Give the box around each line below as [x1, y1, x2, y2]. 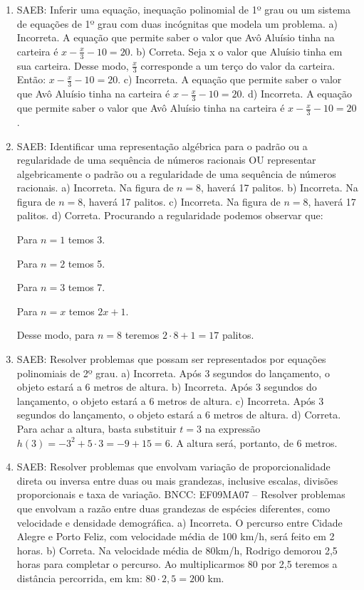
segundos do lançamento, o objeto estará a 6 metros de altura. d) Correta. [16, 407, 341, 422]
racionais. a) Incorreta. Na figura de [16, 180, 174, 195]
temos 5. [68, 256, 105, 270]
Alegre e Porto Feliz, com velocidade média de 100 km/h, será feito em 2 [16, 529, 335, 544]
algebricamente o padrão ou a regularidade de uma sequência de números [16, 166, 336, 181]
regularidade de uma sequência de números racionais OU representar [16, 152, 316, 167]
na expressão [204, 421, 261, 436]
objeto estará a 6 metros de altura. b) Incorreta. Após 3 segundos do [16, 379, 317, 394]
